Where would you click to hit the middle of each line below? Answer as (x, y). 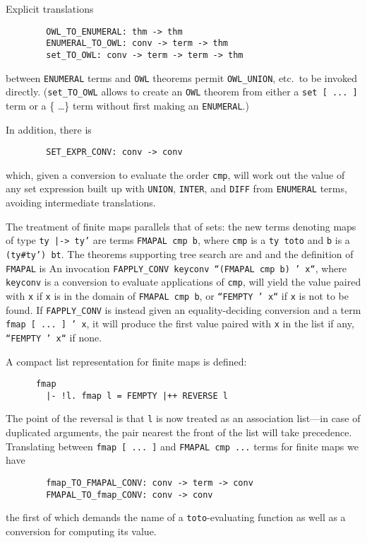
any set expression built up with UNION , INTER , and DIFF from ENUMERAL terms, (176, 188)
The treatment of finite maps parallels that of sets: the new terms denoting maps (181, 226)
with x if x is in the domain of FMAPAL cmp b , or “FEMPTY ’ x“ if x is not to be (177, 295)
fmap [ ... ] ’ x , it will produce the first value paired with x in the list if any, (180, 323)
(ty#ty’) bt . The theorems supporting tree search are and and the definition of (180, 253)
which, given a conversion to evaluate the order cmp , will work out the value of (175, 174)
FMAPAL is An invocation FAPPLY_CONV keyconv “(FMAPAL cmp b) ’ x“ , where (176, 268)
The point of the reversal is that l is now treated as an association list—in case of (183, 418)
